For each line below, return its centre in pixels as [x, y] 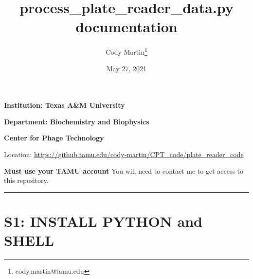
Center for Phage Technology [54, 138]
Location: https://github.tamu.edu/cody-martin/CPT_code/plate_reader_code [124, 154]
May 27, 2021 [126, 68]
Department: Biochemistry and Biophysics [77, 121]
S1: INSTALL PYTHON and [103, 221]
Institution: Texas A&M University [64, 105]
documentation [126, 27]
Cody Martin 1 [126, 51]
